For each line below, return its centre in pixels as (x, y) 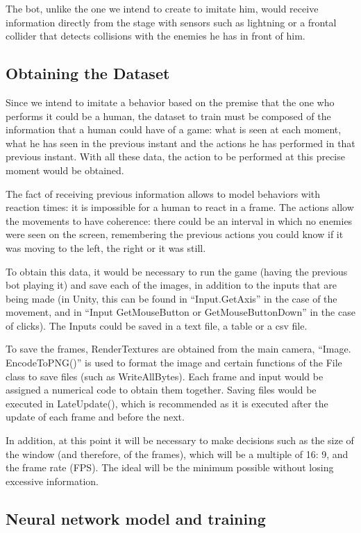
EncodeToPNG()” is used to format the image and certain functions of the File (174, 363)
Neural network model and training (136, 518)
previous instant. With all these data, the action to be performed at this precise (175, 156)
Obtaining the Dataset (88, 73)
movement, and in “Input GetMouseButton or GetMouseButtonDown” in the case (180, 312)
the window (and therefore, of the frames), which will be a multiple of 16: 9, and (177, 454)
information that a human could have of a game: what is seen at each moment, (174, 129)
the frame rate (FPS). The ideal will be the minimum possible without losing (170, 467)
